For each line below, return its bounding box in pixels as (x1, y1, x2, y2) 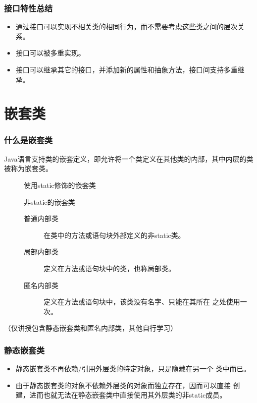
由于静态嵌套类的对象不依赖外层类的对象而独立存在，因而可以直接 (15, 380, 231, 390)
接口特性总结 (4, 1, 53, 14)
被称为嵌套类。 (4, 163, 52, 173)
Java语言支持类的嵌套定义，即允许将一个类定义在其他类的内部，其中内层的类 (4, 153, 254, 164)
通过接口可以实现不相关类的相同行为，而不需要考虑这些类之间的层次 (15, 21, 238, 32)
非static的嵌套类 (24, 196, 75, 207)
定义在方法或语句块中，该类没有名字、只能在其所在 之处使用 (44, 296, 240, 307)
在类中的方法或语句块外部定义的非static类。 (44, 230, 185, 240)
